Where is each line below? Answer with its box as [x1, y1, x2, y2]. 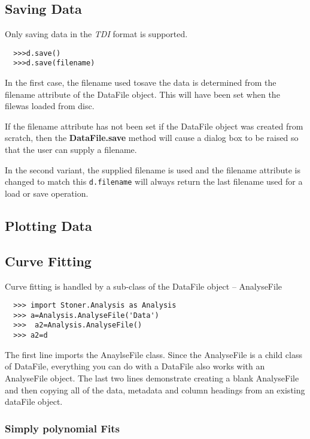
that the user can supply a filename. [5, 143, 137, 156]
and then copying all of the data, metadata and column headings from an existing [5, 383, 305, 396]
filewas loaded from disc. [5, 100, 95, 112]
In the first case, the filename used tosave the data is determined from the [5, 76, 276, 89]
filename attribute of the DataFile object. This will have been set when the [5, 88, 280, 100]
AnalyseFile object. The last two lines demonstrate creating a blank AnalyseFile [5, 371, 299, 384]
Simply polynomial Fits [5, 420, 120, 435]
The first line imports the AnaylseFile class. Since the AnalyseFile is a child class [5, 348, 302, 360]
